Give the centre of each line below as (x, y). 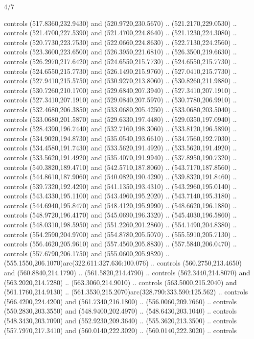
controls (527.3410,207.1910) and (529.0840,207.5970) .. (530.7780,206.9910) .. (120, 100)
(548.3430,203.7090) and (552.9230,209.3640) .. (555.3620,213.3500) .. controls (120, 320)
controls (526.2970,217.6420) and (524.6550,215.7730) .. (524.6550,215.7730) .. (120, 61)
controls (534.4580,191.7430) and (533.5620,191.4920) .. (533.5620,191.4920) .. (120, 148)
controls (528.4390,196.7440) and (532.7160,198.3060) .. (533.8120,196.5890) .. (120, 129)
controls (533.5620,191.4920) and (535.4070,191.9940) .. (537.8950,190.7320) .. (120, 157)
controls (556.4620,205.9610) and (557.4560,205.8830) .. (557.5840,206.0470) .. (120, 244)
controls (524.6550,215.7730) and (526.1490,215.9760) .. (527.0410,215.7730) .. (120, 71)
